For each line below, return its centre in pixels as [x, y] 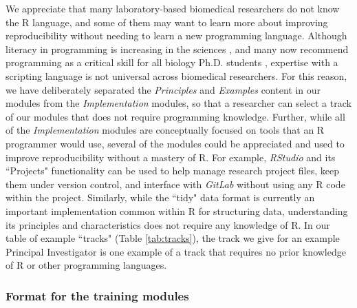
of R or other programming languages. [86, 265]
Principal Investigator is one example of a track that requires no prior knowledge [176, 251]
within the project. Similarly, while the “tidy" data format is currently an [160, 197]
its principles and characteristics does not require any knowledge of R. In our [168, 224]
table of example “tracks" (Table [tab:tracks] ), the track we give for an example [173, 238]
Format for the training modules [97, 295]
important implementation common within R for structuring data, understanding [177, 211]
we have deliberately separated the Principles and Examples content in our [163, 89]
